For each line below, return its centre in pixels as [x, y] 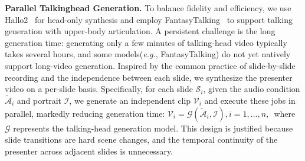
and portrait [39, 100]
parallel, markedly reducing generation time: [85, 113]
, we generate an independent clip [130, 100]
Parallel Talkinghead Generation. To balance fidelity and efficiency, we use [148, 8]
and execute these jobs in [250, 100]
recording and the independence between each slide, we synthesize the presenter [149, 77]
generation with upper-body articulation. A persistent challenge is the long [140, 31]
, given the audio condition [252, 89]
